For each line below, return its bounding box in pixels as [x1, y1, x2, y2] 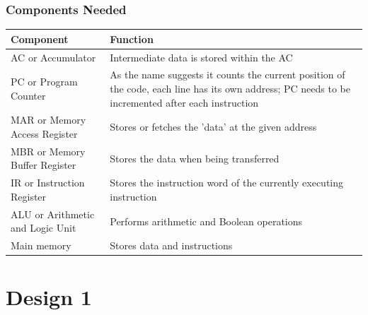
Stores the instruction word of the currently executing [110, 175, 344, 190]
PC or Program [11, 74, 78, 89]
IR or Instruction [11, 175, 85, 190]
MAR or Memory [11, 112, 86, 127]
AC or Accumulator [11, 49, 96, 64]
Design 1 [6, 283, 92, 311]
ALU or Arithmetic [11, 206, 95, 221]
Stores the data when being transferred [110, 150, 280, 165]
